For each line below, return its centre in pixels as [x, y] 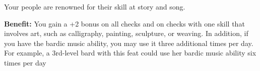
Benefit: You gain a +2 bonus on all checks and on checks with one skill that [124, 23]
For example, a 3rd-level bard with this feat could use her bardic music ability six [130, 53]
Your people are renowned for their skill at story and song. [95, 6]
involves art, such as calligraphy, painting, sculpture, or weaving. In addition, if [126, 33]
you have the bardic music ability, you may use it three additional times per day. [129, 43]
